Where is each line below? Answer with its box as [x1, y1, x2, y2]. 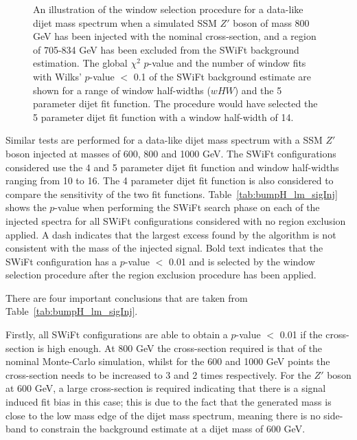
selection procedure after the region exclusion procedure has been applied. [5, 267, 316, 282]
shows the [5, 200, 47, 214]
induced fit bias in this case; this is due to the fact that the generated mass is [5, 395, 332, 409]
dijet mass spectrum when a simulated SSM [33, 15, 217, 30]
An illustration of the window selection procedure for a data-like [33, 2, 303, 16]
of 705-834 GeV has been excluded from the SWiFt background [33, 42, 299, 56]
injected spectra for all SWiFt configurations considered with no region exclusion [5, 213, 346, 228]
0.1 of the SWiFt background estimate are [133, 69, 311, 83]
